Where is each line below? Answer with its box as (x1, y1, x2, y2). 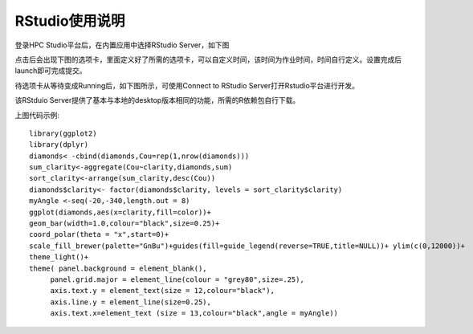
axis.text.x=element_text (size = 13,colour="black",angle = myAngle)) (50, 309, 339, 318)
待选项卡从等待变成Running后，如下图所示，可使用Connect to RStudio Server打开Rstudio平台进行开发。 (14, 80, 360, 90)
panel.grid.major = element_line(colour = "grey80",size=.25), (50, 275, 304, 284)
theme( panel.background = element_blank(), (29, 263, 208, 273)
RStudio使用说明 (14, 12, 125, 30)
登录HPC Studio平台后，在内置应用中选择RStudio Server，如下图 (14, 40, 230, 50)
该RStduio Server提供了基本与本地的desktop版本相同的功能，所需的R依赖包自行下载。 (14, 96, 300, 105)
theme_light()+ (29, 253, 89, 262)
